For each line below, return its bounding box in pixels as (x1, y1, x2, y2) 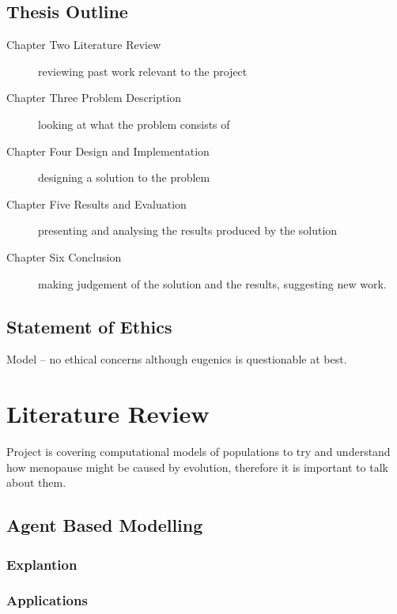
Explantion (6, 554, 78, 574)
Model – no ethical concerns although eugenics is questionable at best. (6, 351, 347, 367)
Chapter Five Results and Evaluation (6, 195, 187, 212)
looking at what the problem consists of (38, 115, 230, 132)
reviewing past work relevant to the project (38, 62, 248, 79)
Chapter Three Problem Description (6, 89, 182, 106)
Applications (6, 590, 88, 610)
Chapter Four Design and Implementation (6, 142, 210, 159)
